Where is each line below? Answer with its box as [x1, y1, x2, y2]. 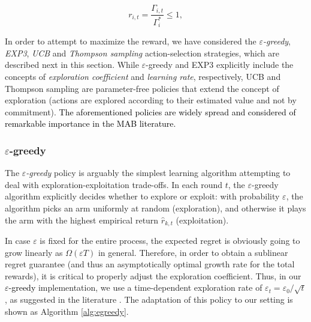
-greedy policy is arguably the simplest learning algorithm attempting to [26, 166, 291, 179]
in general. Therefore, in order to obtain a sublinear [98, 246, 288, 258]
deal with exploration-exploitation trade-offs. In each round [5, 178, 223, 190]
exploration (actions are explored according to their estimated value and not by [5, 94, 297, 106]
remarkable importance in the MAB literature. [5, 117, 176, 130]
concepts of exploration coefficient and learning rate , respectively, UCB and [5, 70, 281, 83]
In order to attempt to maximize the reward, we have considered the [5, 35, 256, 47]
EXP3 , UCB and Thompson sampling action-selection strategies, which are [5, 46, 279, 59]
